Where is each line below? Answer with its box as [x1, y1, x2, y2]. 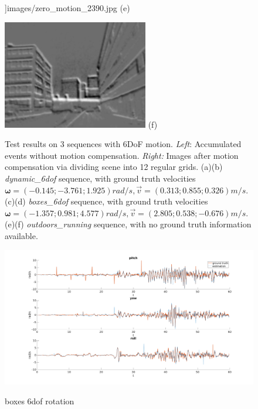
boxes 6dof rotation [5, 394, 74, 407]
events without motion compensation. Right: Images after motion [5, 149, 239, 161]
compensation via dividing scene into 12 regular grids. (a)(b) [5, 161, 223, 173]
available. [5, 229, 38, 241]
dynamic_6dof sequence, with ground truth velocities [5, 172, 196, 184]
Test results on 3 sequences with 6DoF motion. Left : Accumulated [5, 138, 242, 150]
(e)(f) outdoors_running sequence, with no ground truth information [5, 218, 252, 230]
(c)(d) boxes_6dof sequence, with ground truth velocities [5, 195, 208, 207]
